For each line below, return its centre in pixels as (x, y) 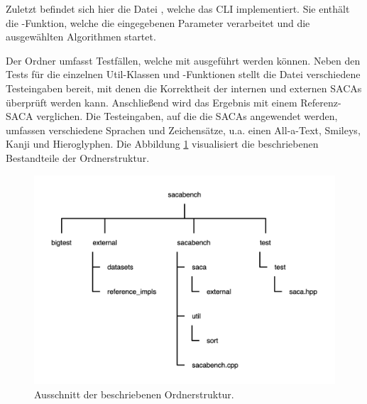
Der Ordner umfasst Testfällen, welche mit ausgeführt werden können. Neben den (183, 60)
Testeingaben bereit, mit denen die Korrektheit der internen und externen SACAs (184, 88)
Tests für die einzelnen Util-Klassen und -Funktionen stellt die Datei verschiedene (183, 74)
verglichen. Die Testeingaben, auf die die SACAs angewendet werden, (187, 116)
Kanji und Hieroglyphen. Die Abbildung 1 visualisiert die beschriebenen (162, 144)
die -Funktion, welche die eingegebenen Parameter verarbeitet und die (158, 22)
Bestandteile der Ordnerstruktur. (78, 157)
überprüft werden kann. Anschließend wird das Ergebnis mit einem (152, 102)
